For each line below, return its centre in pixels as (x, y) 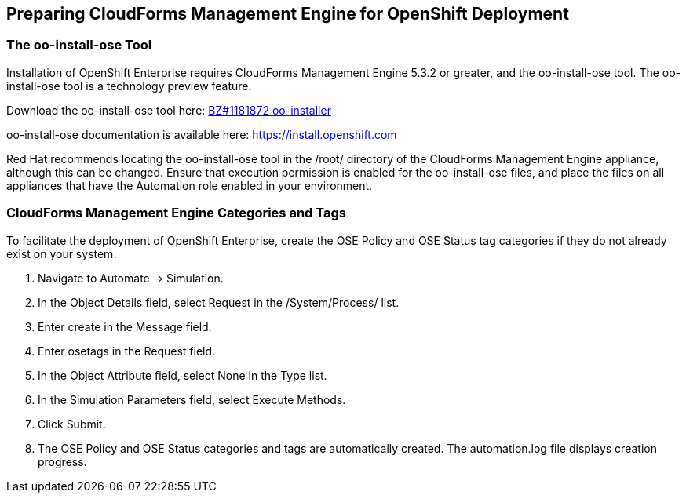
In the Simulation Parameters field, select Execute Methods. (192, 399)
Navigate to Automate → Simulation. (131, 278)
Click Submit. (72, 424)
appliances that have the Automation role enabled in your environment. (190, 185)
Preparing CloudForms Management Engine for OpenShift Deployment (288, 14)
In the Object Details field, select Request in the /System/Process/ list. (219, 302)
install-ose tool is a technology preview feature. (129, 86)
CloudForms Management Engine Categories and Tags (176, 213)
